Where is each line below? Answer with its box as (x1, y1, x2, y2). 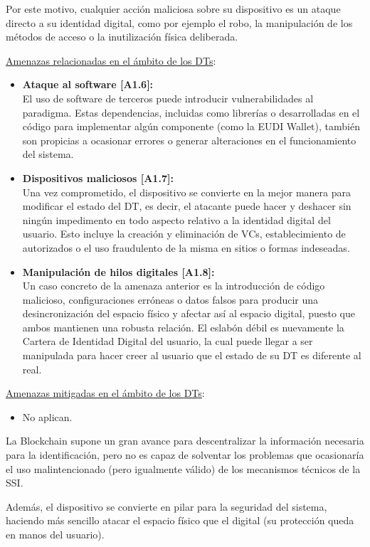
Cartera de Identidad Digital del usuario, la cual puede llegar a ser (22, 334, 313, 349)
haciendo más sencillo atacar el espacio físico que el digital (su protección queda (6, 513, 354, 528)
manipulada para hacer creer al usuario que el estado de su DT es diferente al (22, 348, 361, 363)
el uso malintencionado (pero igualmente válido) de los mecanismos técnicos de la (6, 461, 361, 476)
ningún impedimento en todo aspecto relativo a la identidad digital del (22, 212, 331, 227)
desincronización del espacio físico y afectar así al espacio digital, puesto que (22, 306, 355, 321)
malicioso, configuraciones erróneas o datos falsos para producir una (22, 292, 319, 307)
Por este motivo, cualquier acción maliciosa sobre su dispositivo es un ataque (6, 1, 341, 16)
